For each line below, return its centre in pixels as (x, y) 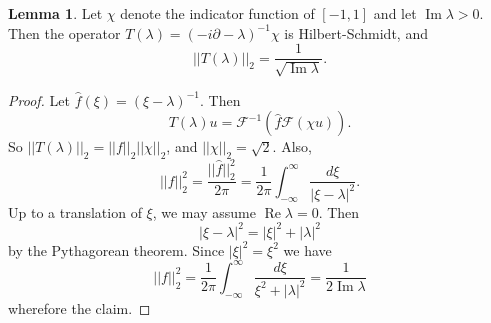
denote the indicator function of (217, 13)
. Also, (292, 146)
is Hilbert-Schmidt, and (356, 32)
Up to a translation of (75, 211)
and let (395, 13)
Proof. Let (39, 99)
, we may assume (204, 211)
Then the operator (64, 32)
